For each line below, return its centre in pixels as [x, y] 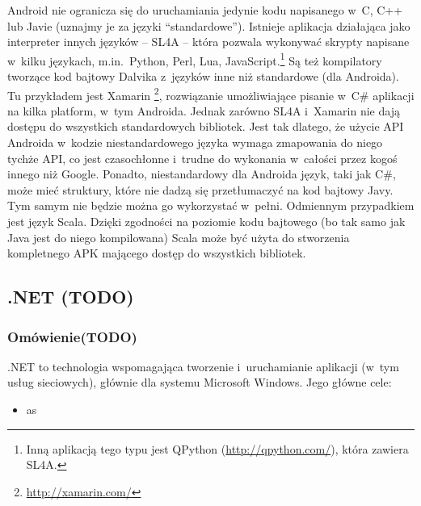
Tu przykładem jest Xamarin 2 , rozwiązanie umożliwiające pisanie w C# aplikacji [211, 94]
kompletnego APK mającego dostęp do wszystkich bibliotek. [157, 253]
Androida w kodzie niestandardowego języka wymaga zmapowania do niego [195, 142]
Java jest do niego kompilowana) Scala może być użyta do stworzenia [179, 237]
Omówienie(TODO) [72, 336]
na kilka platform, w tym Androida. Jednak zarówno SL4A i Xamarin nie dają [204, 110]
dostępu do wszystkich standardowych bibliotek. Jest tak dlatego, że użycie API [206, 126]
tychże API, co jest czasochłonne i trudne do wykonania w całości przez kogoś [202, 158]
